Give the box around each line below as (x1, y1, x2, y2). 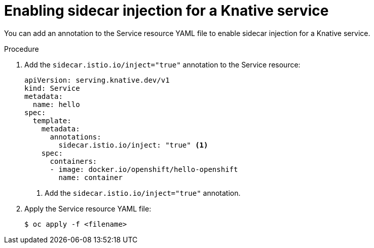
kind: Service (24, 84, 80, 92)
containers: (50, 157, 97, 165)
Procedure (4, 44, 39, 53)
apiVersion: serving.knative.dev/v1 (24, 76, 170, 84)
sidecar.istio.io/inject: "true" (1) (58, 140, 208, 149)
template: (32, 116, 71, 125)
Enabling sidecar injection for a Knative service (4, 2, 329, 19)
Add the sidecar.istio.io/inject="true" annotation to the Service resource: (24, 60, 301, 69)
